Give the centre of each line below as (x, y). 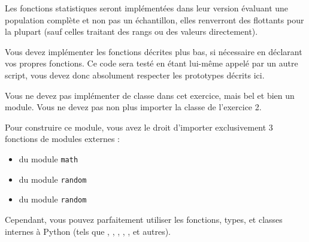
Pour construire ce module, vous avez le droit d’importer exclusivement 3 (139, 127)
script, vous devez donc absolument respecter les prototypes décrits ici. (135, 75)
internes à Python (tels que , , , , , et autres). (88, 231)
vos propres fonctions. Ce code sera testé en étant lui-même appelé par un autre (152, 63)
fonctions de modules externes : (62, 139)
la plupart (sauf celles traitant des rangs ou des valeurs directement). (131, 31)
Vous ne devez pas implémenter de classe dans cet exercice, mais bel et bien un (150, 95)
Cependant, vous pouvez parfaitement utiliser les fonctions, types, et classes (144, 219)
